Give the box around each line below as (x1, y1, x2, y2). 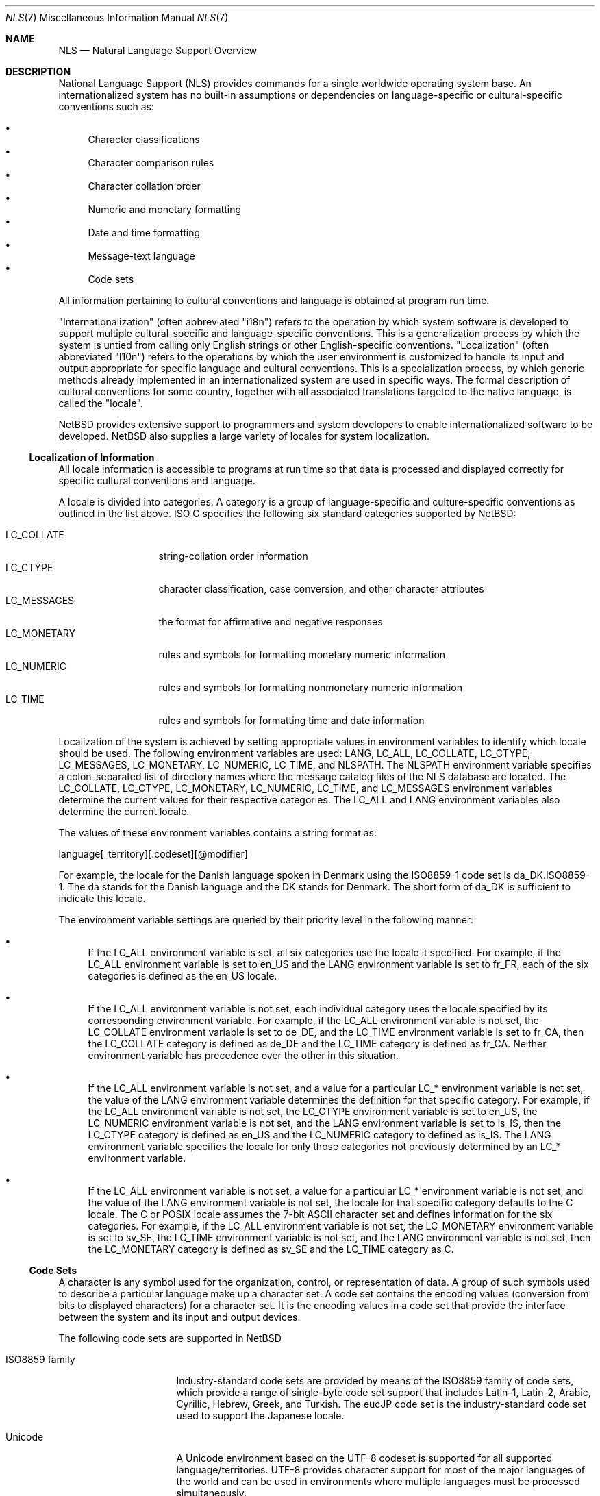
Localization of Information (29, 451, 155, 463)
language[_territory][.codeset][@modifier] (58, 848, 248, 860)
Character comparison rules (88, 157, 214, 169)
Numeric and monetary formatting (88, 203, 242, 215)
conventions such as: (58, 101, 155, 112)
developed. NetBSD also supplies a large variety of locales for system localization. (58, 430, 430, 442)
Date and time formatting (88, 227, 201, 238)
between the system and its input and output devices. (58, 1311, 301, 1323)
